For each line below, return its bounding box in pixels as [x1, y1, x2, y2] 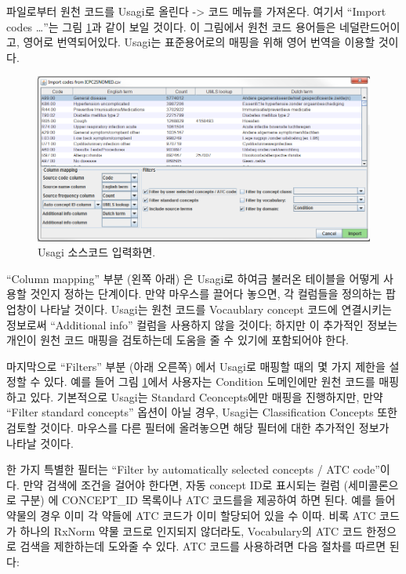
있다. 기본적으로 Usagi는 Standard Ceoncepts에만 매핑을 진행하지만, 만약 [30, 388, 383, 405]
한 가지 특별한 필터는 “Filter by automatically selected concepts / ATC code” [6, 461, 380, 478]
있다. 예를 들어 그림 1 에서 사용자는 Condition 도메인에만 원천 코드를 [43, 373, 375, 390]
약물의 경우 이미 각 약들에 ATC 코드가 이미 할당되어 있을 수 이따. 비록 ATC [6, 507, 376, 524]
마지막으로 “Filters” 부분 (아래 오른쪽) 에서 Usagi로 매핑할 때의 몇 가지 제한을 [6, 358, 386, 374]
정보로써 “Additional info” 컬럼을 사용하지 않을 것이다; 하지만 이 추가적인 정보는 [6, 316, 398, 332]
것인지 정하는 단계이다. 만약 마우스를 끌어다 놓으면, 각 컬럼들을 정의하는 [30, 285, 382, 302]
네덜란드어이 [339, 18, 401, 35]
